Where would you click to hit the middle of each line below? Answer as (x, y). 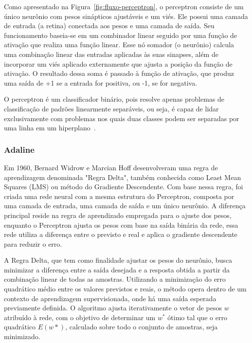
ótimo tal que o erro (197, 317)
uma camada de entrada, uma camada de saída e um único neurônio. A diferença (125, 206)
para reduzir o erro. (33, 244)
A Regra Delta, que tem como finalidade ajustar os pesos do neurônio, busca (118, 260)
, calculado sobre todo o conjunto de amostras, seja (142, 327)
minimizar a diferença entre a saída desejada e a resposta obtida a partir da (117, 269)
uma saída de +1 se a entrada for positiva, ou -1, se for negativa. (101, 82)
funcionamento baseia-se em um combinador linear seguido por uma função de (121, 35)
